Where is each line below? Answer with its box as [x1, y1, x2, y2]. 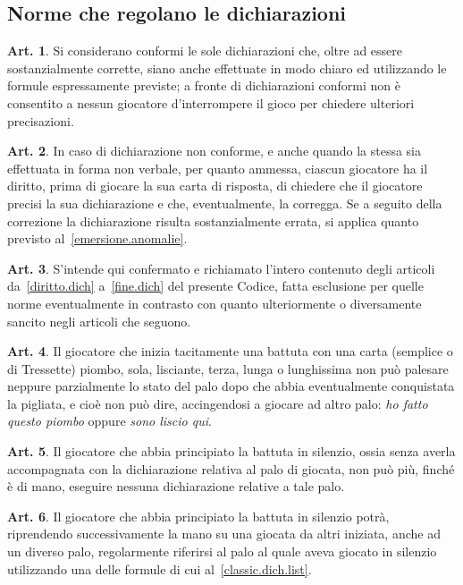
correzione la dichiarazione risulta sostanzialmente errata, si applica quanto [7, 211, 419, 230]
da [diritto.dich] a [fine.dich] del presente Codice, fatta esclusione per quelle [7, 276, 424, 295]
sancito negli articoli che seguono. [7, 311, 191, 330]
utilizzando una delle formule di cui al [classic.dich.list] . [7, 559, 312, 578]
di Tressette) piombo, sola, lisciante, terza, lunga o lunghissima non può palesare [7, 359, 449, 377]
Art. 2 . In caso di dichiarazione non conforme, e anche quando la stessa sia [7, 141, 421, 160]
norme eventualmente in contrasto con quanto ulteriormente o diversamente [7, 293, 422, 312]
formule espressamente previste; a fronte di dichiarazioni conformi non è [7, 76, 400, 95]
